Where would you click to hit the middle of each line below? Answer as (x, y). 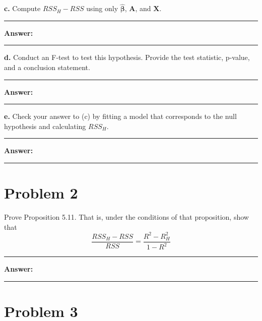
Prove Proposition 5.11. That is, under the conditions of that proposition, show (126, 217)
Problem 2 (41, 193)
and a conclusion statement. (47, 67)
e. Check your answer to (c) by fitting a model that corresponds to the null (120, 116)
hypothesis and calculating (45, 126)
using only (102, 8)
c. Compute (22, 8)
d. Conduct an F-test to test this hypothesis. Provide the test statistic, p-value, (127, 57)
